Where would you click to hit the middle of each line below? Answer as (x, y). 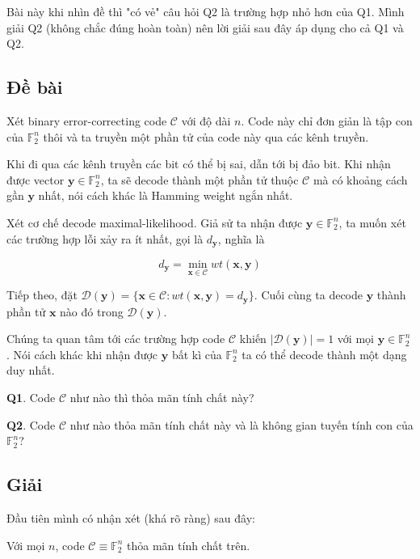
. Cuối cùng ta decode (309, 295)
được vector (36, 179)
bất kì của (197, 354)
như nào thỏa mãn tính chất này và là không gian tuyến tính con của (241, 424)
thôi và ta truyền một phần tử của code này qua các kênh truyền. (206, 136)
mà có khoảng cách (360, 179)
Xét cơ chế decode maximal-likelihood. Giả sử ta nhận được (155, 222)
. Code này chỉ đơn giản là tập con (327, 120)
